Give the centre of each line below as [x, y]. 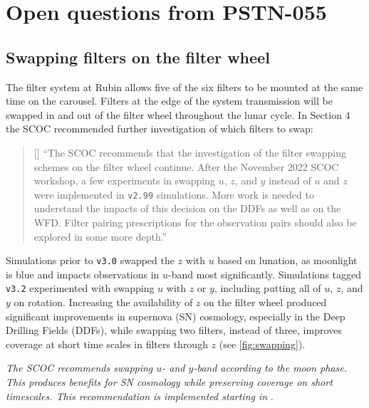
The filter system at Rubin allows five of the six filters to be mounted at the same [184, 87]
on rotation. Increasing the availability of [103, 302]
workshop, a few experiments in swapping [125, 181]
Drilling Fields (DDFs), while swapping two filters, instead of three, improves [174, 330]
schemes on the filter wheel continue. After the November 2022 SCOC [186, 166]
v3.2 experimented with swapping [80, 288]
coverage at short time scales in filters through [107, 344]
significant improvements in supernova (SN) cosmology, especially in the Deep [176, 316]
